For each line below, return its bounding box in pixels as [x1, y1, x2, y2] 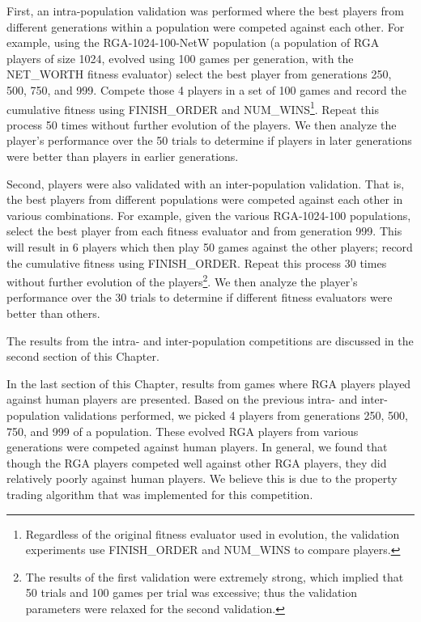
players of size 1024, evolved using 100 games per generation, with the [6, 49, 354, 66]
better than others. [6, 305, 100, 321]
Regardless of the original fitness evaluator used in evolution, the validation [25, 525, 400, 542]
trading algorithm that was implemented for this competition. [6, 485, 313, 502]
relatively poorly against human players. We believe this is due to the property [6, 470, 398, 487]
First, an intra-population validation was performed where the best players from [6, 2, 404, 19]
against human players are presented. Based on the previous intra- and [6, 391, 358, 408]
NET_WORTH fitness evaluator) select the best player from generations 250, [6, 66, 392, 83]
